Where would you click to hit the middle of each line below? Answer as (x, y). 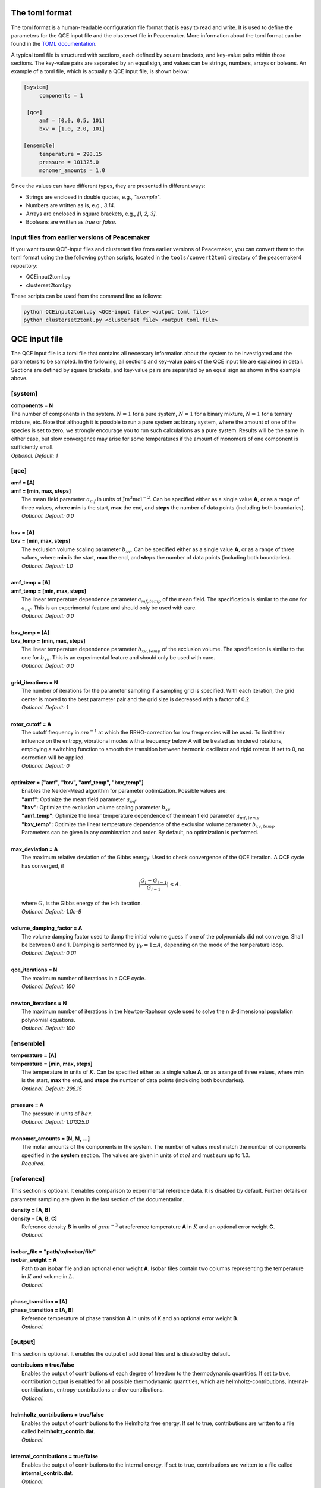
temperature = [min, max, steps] (52, 1064)
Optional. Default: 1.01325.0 (55, 1122)
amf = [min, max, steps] (41, 491)
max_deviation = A (34, 849)
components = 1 (61, 96)
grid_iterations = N (34, 683)
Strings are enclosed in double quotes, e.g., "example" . (94, 197)
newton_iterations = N (39, 1003)
